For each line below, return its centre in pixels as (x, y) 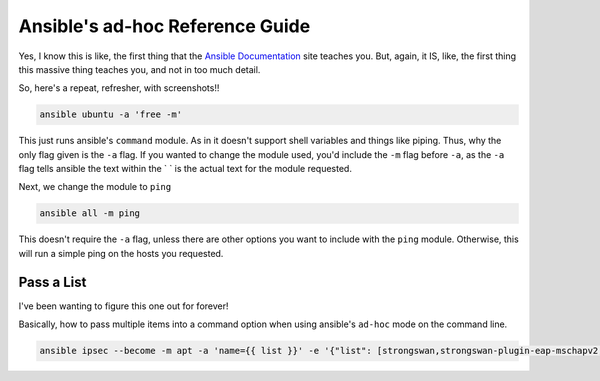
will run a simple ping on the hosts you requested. (121, 253)
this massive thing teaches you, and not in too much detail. (139, 69)
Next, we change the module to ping (95, 187)
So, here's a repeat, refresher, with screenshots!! (119, 88)
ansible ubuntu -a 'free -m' (111, 114)
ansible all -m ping (89, 213)
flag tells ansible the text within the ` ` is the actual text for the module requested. (185, 169)
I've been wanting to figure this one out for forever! (123, 306)
